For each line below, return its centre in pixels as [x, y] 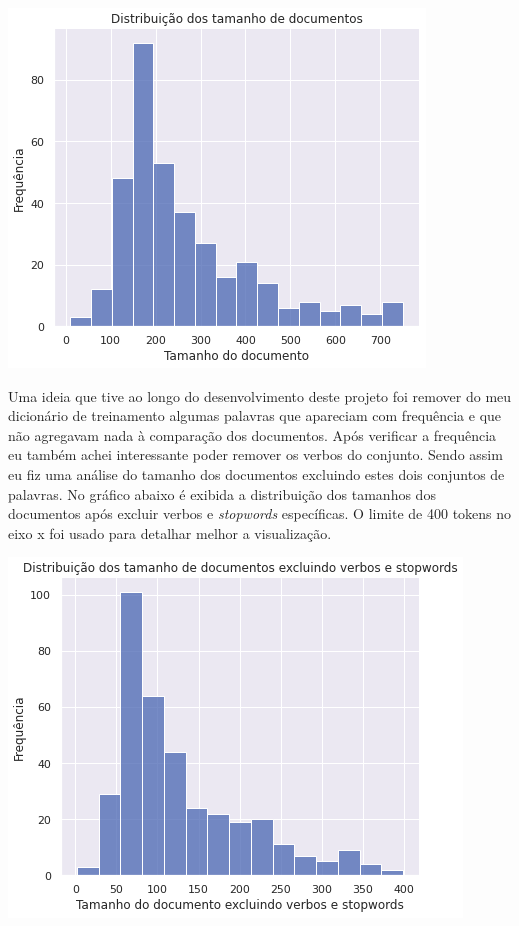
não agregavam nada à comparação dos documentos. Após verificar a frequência [252, 434]
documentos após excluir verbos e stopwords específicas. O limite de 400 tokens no [260, 513]
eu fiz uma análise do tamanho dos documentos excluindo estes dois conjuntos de [256, 473]
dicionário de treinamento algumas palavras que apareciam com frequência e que [255, 415]
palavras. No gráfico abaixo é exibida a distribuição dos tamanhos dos [222, 493]
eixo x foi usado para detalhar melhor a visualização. [170, 532]
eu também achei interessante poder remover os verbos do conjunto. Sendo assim [255, 454]
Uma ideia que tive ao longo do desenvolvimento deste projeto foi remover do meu [260, 395]
